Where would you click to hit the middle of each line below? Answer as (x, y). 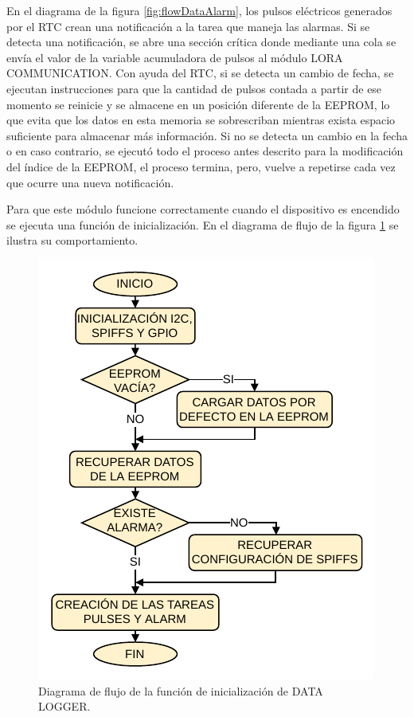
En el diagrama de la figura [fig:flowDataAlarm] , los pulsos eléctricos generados (199, 10)
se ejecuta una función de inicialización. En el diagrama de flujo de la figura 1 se (203, 224)
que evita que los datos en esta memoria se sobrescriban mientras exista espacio (201, 120)
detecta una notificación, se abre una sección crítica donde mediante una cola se (201, 42)
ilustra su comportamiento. (72, 240)
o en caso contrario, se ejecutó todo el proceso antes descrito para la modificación (205, 151)
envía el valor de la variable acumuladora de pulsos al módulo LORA (175, 57)
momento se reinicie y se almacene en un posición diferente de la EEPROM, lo (198, 104)
